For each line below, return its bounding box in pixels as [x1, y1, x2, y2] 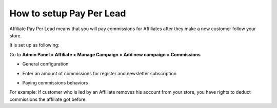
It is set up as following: [9, 42, 60, 48]
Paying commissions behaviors [22, 79, 88, 85]
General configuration [22, 61, 69, 67]
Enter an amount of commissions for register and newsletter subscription [22, 70, 177, 76]
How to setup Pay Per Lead [9, 8, 126, 19]
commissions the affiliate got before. [9, 96, 87, 102]
